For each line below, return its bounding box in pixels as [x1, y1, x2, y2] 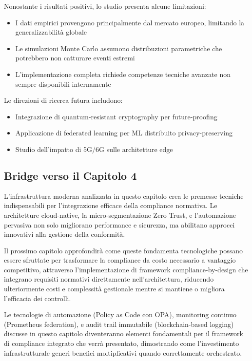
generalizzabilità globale [15, 27, 87, 37]
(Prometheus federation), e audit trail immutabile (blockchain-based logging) [4, 319, 234, 329]
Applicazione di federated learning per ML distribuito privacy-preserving [15, 128, 233, 138]
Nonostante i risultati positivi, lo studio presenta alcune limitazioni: [4, 1, 206, 11]
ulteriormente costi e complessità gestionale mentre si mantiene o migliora [4, 284, 225, 294]
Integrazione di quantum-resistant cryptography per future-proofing [15, 111, 217, 121]
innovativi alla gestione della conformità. [4, 229, 125, 239]
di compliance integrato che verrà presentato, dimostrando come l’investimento [4, 338, 239, 348]
